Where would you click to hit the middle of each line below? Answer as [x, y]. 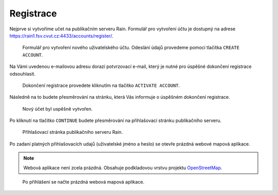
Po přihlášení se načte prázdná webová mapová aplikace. [83, 182]
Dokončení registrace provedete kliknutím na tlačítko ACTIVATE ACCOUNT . [101, 85]
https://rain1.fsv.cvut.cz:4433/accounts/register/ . [61, 36]
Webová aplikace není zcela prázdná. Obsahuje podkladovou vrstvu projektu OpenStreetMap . [123, 168]
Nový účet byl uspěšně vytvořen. [57, 109]
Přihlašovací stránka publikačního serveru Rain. [73, 132]
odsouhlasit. [22, 74]
